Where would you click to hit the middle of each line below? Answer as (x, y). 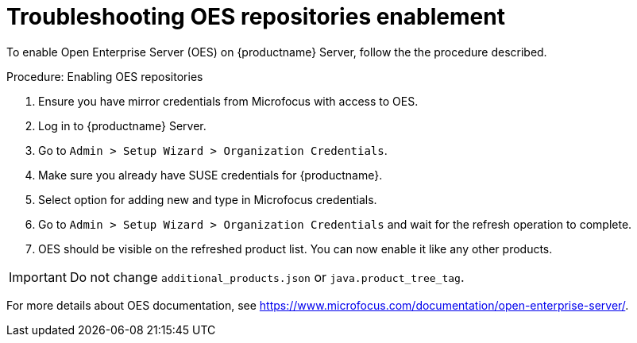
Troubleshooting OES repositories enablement (256, 17)
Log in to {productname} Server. (122, 125)
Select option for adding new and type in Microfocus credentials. (208, 199)
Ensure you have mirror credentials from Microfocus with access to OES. (228, 101)
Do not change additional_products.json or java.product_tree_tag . (267, 277)
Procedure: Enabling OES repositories (105, 76)
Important (38, 277)
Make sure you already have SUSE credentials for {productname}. (210, 175)
